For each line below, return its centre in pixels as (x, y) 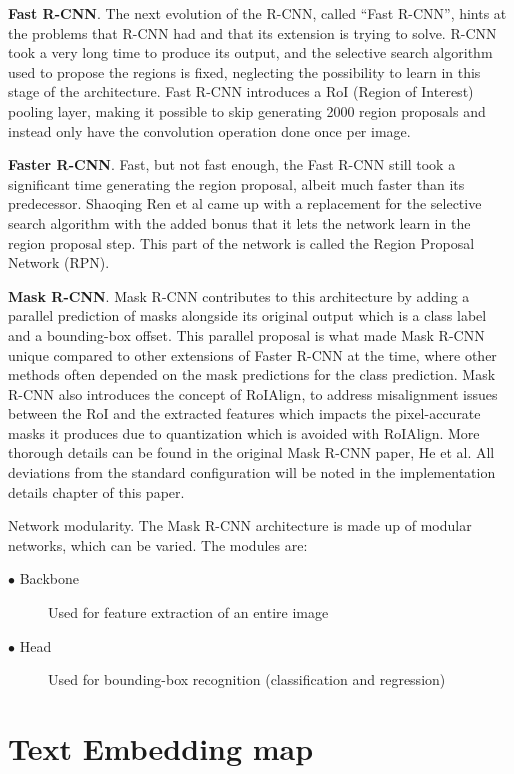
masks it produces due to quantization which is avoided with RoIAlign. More (244, 432)
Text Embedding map (161, 748)
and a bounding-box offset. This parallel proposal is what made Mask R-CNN (246, 334)
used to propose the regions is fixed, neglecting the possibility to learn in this (244, 71)
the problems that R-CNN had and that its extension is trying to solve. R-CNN (252, 32)
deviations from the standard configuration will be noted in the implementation (252, 472)
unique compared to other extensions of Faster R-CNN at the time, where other (252, 354)
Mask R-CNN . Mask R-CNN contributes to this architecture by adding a (239, 295)
